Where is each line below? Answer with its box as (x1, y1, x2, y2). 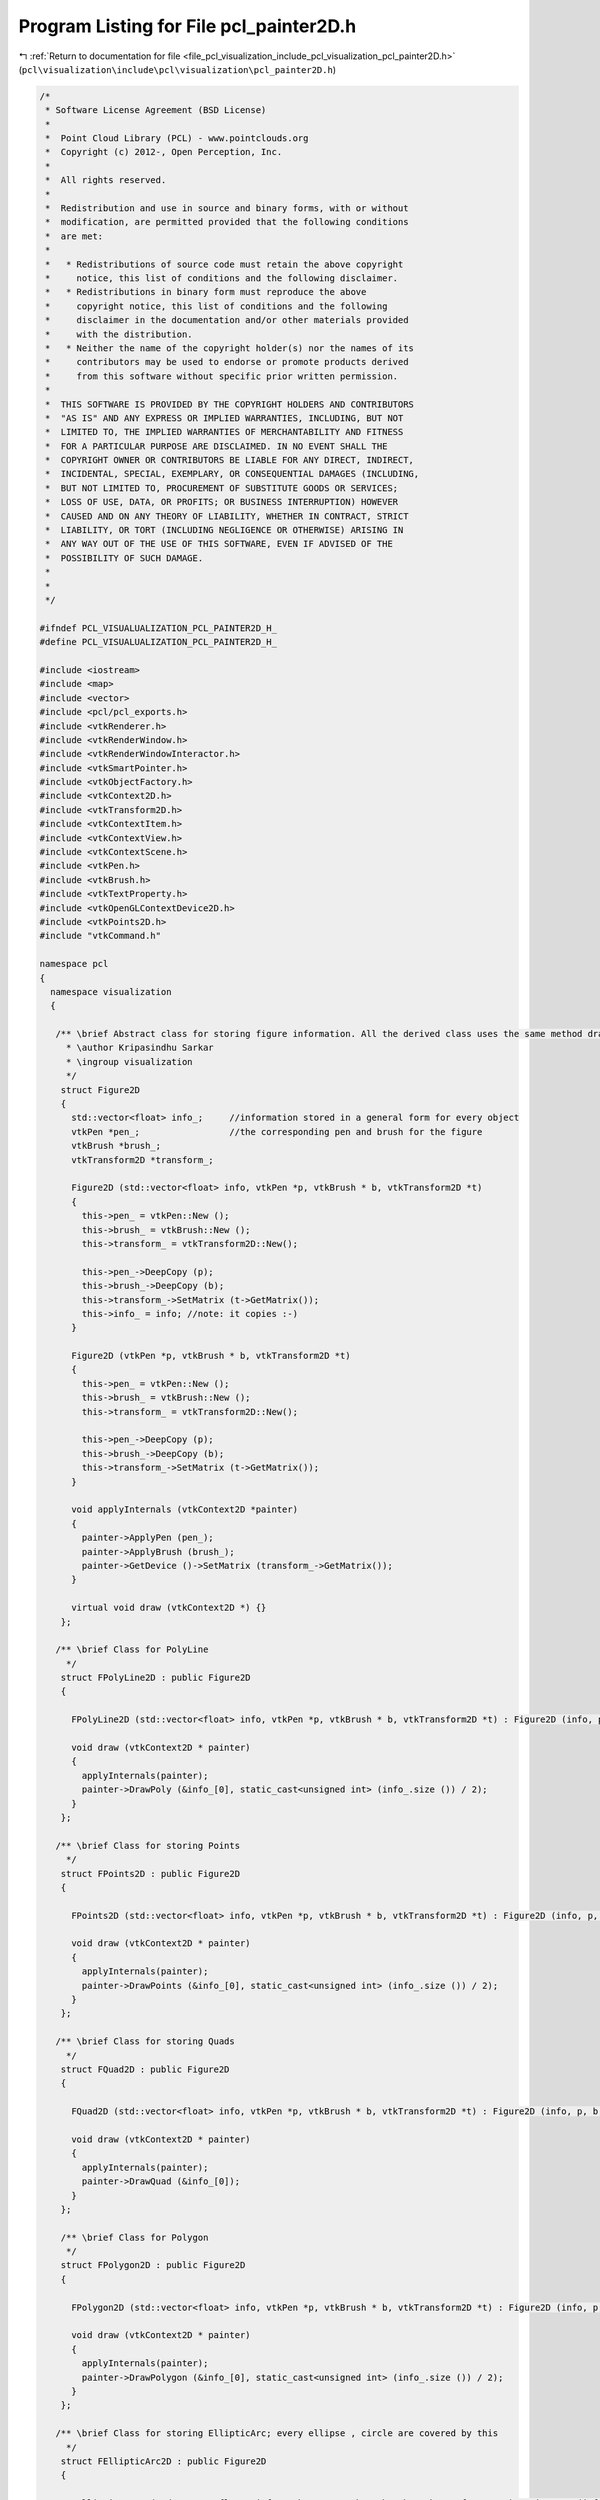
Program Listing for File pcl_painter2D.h (18, 15, 357, 37)
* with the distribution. (45, 328, 194, 340)
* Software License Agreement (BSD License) (45, 105, 267, 116)
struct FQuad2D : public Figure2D (60, 2064, 230, 2075)
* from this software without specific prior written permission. (45, 370, 399, 382)
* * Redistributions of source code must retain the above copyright (45, 258, 404, 270)
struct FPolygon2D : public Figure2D (60, 2260, 246, 2271)
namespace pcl (39, 958, 109, 970)
